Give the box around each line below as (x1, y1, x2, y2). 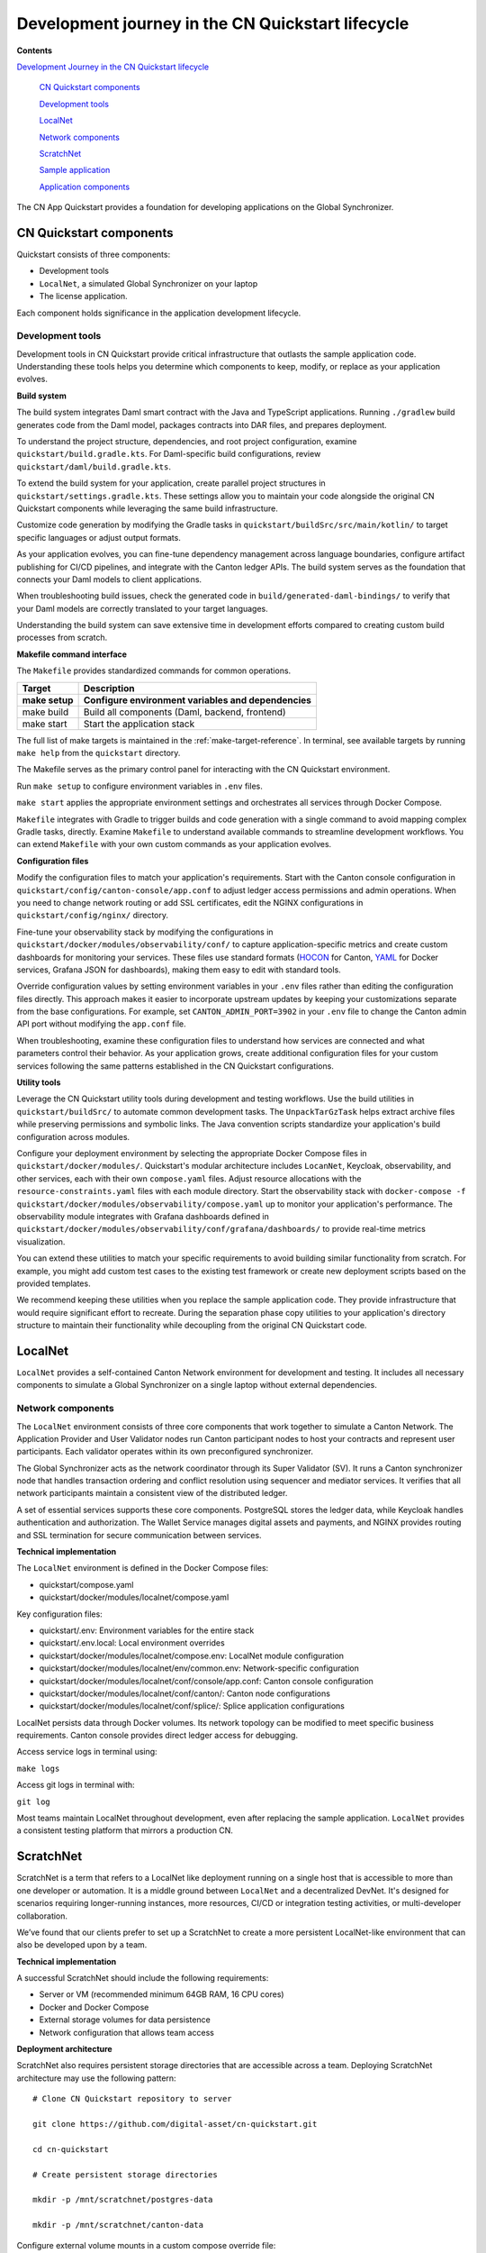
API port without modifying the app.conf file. (16, 1018, 186, 1029)
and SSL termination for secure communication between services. (16, 1529, 262, 1540)
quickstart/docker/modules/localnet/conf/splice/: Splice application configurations (39, 1701, 346, 1711)
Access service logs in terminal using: (16, 1747, 157, 1757)
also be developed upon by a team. (16, 1939, 148, 1950)
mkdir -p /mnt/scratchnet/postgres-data (32, 2194, 213, 2205)
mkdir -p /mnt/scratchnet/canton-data (32, 2220, 204, 2230)
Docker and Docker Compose (39, 2002, 149, 2012)
